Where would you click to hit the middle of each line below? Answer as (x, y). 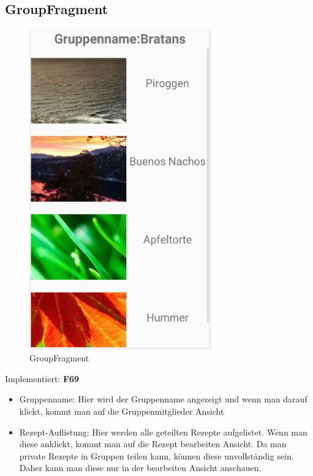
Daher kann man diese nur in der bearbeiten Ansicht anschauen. (140, 468)
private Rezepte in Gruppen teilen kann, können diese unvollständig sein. (156, 455)
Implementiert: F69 (42, 378)
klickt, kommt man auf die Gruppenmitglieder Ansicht (122, 411)
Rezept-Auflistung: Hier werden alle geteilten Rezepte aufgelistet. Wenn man (163, 432)
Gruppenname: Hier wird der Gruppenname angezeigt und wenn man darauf (163, 399)
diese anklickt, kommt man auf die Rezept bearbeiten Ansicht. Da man (153, 444)
